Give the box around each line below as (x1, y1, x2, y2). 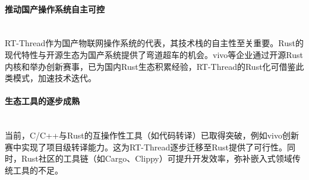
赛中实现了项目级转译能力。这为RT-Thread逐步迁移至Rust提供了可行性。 (5, 140, 287, 153)
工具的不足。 (12, 163, 63, 176)
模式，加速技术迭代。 (12, 72, 96, 84)
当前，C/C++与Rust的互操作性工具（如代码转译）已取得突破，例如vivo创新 (5, 129, 299, 142)
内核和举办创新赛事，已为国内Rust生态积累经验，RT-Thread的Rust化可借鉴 (5, 60, 296, 72)
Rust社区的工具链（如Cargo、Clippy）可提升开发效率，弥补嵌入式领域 (21, 152, 292, 165)
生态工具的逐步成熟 (5, 95, 80, 107)
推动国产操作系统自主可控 (5, 2, 105, 15)
